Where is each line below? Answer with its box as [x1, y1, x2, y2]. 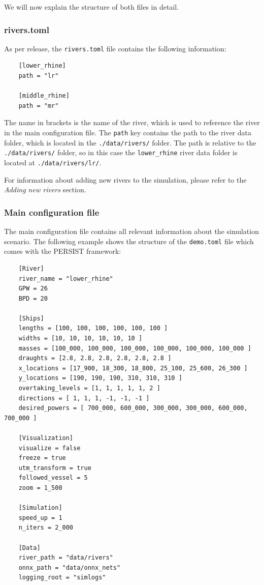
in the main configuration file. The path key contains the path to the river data [4, 127, 251, 138]
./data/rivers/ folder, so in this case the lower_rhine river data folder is [4, 147, 238, 158]
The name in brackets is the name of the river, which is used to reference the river [4, 117, 260, 128]
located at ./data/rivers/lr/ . [4, 157, 102, 167]
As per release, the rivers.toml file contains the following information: [4, 43, 226, 53]
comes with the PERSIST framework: [4, 246, 121, 256]
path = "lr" [18, 72, 59, 80]
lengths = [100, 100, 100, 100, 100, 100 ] [18, 325, 168, 332]
